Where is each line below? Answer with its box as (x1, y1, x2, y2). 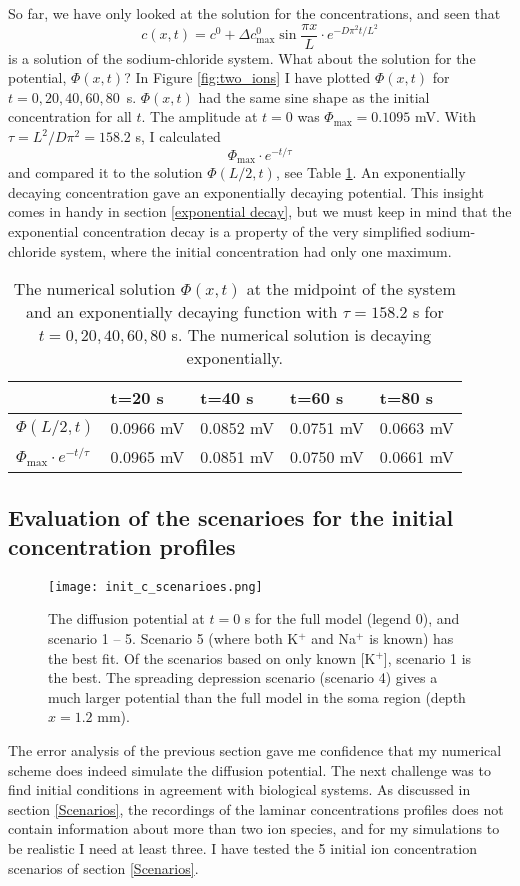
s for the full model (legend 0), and (244, 608, 460, 629)
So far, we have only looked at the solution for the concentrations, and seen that (8, 3, 501, 23)
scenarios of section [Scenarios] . (8, 857, 199, 878)
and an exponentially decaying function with (25, 300, 338, 324)
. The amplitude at (141, 106, 258, 127)
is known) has (369, 627, 454, 648)
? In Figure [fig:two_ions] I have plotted (124, 67, 371, 88)
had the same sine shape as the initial (198, 86, 430, 107)
